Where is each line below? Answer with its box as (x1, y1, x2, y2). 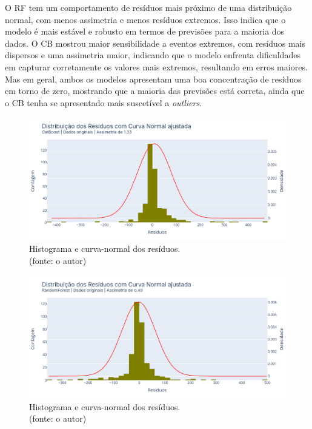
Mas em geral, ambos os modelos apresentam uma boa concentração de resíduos (5, 72, 302, 85)
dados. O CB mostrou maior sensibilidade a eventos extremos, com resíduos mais (5, 36, 306, 49)
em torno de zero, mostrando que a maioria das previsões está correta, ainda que (5, 84, 305, 97)
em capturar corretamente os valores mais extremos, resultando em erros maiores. (5, 60, 308, 73)
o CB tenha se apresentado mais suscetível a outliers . (5, 96, 202, 109)
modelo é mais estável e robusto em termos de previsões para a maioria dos (5, 25, 285, 38)
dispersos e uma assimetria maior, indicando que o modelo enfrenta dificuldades (5, 49, 300, 61)
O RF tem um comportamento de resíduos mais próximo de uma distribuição (5, 1, 292, 13)
